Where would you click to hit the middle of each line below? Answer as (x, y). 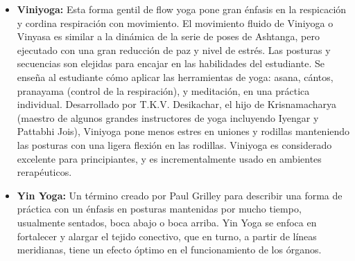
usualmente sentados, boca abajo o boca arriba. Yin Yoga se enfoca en (167, 222)
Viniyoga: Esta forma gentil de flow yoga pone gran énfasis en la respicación (182, 9)
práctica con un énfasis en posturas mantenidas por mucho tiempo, (159, 209)
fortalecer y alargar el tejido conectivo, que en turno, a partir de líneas (167, 236)
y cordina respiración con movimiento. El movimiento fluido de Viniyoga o (175, 22)
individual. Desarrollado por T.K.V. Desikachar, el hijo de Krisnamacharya (176, 104)
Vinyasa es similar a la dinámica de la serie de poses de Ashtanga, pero (168, 36)
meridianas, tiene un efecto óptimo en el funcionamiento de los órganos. (169, 250)
